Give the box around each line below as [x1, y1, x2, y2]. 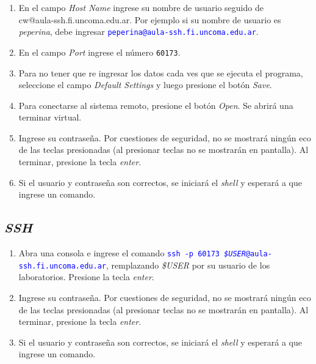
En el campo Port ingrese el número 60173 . [18, 45, 181, 58]
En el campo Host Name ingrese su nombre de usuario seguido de [18, 1, 264, 13]
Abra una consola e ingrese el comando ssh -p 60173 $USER [18, 247, 246, 259]
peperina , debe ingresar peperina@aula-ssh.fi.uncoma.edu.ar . [18, 25, 259, 38]
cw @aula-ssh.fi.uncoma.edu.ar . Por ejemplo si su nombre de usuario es [18, 13, 281, 26]
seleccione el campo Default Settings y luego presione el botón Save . [18, 78, 272, 91]
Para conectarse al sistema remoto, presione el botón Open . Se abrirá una [18, 98, 293, 111]
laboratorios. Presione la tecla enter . [18, 270, 154, 283]
